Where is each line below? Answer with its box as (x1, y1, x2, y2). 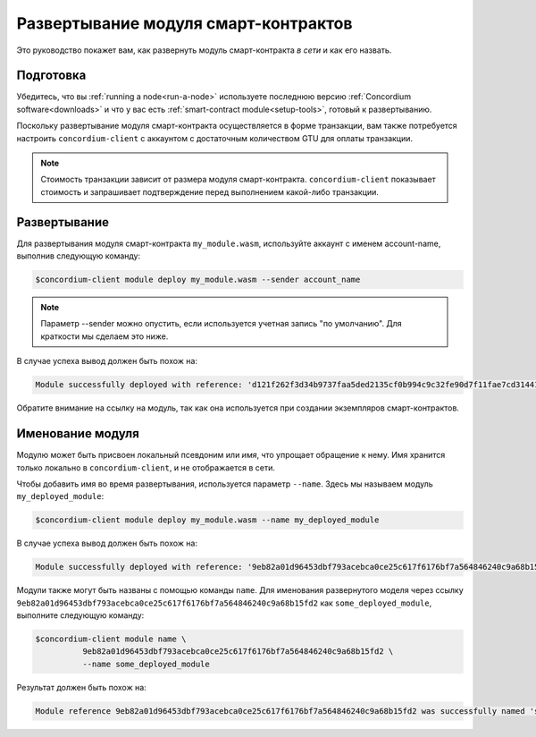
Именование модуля (16, 426, 140, 442)
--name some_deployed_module (81, 658, 210, 669)
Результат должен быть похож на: (16, 682, 147, 692)
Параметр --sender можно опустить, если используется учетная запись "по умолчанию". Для (40, 318, 402, 329)
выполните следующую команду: (16, 610, 145, 621)
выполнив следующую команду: (16, 250, 141, 261)
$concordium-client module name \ (35, 633, 187, 644)
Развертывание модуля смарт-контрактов (16, 13, 353, 33)
